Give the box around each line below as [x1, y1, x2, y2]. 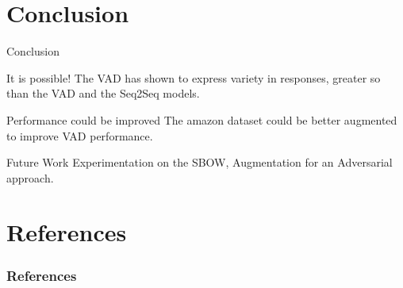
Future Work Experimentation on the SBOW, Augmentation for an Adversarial [6, 154, 393, 171]
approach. [6, 169, 54, 186]
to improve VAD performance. [6, 127, 153, 144]
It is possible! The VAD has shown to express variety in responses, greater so [6, 69, 381, 86]
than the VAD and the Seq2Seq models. [6, 85, 200, 102]
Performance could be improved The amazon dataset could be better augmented [6, 111, 397, 128]
